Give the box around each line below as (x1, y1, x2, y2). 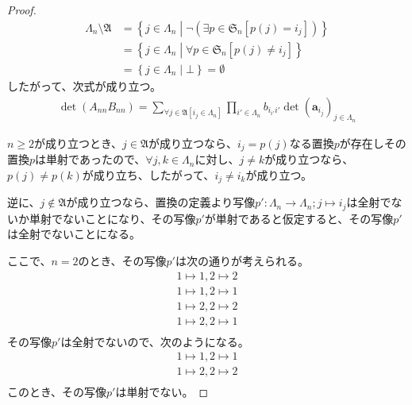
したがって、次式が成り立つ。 (7, 77, 162, 94)
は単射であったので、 (35, 151, 146, 168)
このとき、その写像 (7, 384, 107, 400)
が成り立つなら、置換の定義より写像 (66, 194, 256, 210)
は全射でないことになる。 (7, 226, 141, 242)
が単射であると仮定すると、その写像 (204, 210, 394, 226)
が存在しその (339, 134, 406, 151)
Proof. (7, 2, 37, 17)
